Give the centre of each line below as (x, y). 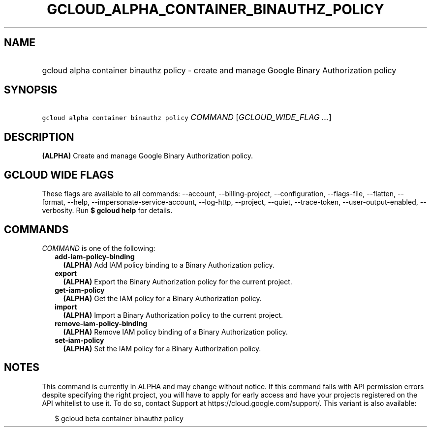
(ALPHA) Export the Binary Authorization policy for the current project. (178, 281)
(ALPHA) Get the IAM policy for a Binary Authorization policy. (162, 298)
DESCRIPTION (39, 137)
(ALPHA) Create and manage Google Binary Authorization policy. (147, 156)
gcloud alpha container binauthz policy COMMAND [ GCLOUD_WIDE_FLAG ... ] (187, 117)
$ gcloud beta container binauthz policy (119, 418)
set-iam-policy (79, 340)
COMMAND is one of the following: (99, 248)
